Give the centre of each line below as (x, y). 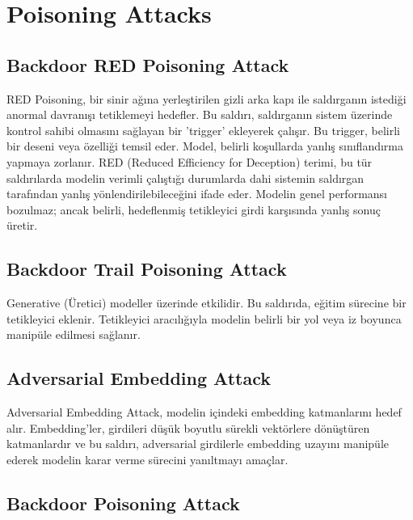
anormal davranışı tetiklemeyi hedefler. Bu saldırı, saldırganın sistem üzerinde (200, 114)
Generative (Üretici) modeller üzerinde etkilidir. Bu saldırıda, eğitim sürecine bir (206, 303)
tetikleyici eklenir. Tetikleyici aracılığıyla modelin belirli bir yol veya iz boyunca (204, 318)
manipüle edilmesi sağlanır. (74, 334)
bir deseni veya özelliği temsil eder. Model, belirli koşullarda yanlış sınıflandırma (205, 146)
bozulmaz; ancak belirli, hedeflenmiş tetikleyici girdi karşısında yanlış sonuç (194, 209)
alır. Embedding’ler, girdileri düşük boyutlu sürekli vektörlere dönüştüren (188, 427)
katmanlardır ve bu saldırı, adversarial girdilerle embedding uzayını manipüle (198, 444)
